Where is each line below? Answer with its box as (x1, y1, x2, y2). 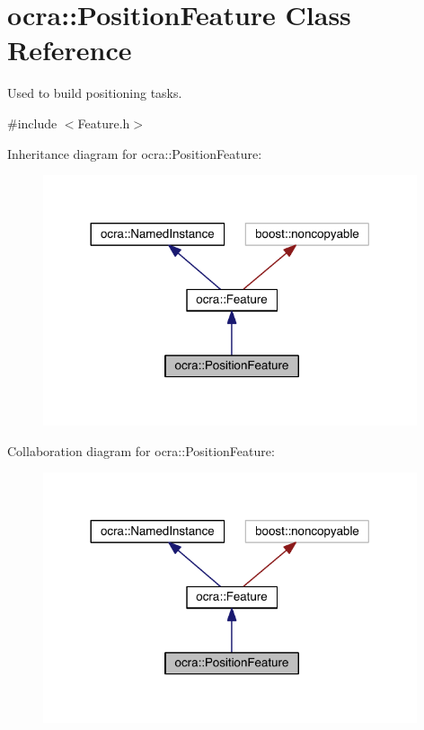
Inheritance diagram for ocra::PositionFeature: (7, 144, 262, 163)
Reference (7, 31, 132, 68)
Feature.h (77, 113, 130, 132)
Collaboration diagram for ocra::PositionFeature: (7, 441, 275, 460)
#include (7, 113, 57, 132)
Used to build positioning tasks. (7, 84, 182, 102)
